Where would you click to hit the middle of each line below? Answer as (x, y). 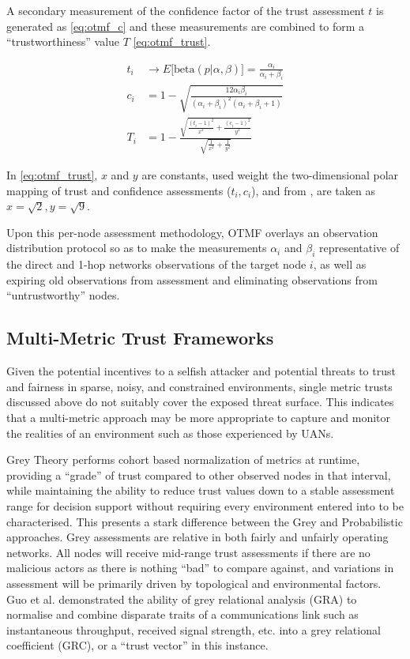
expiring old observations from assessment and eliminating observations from (192, 279)
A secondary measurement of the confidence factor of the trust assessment (186, 10)
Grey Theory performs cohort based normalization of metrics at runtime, (183, 459)
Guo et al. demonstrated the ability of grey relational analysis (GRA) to (182, 599)
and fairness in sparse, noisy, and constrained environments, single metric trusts (199, 386)
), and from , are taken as (313, 190)
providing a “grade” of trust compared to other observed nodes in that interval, (199, 474)
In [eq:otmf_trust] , (52, 175)
